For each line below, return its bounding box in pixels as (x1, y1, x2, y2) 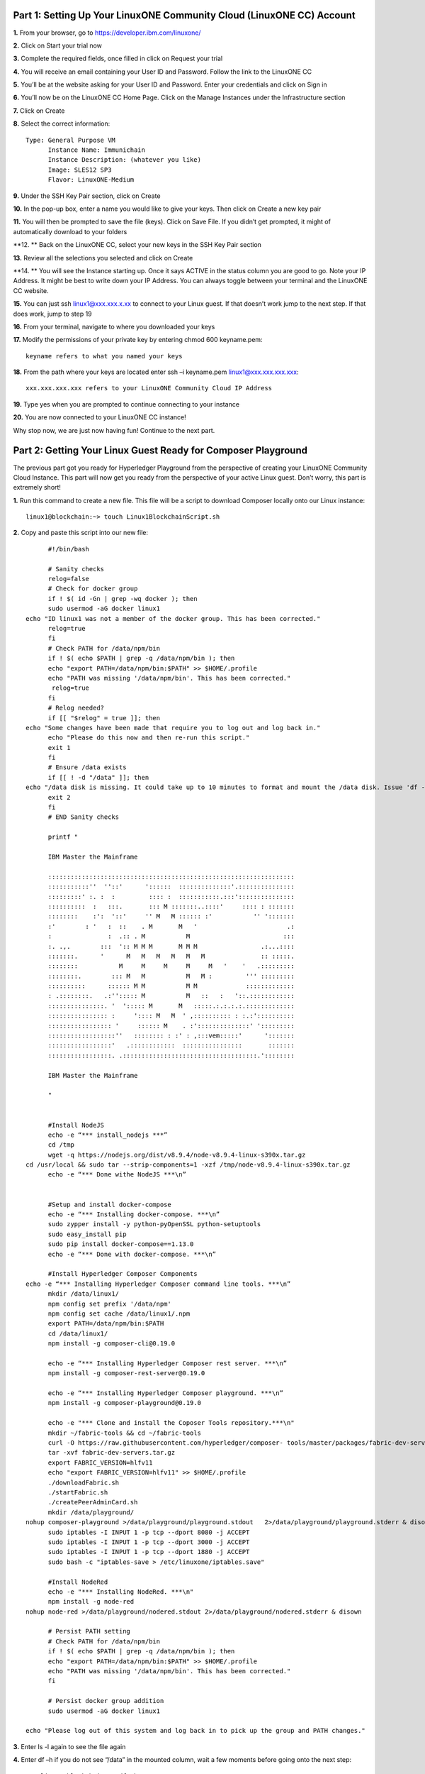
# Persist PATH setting (47, 1627, 131, 1636)
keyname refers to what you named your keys (25, 352, 183, 360)
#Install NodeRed (47, 1577, 108, 1586)
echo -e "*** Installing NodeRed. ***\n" (47, 1587, 194, 1596)
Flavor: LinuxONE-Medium (47, 176, 135, 184)
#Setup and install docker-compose (47, 1200, 171, 1208)
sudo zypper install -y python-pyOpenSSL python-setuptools (47, 1221, 261, 1228)
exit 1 (47, 744, 71, 751)
